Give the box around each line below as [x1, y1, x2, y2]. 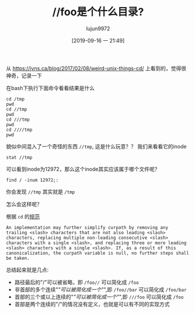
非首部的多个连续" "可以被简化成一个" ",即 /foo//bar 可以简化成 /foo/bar [14, 286, 187, 293]
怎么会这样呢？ [6, 200, 42, 207]
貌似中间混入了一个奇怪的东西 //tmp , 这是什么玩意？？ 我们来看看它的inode [6, 142, 187, 149]
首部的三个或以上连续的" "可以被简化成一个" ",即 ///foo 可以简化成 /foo [14, 293, 184, 300]
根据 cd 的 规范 [6, 213, 40, 220]
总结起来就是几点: [6, 266, 49, 273]
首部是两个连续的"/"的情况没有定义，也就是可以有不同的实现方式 [14, 300, 170, 307]
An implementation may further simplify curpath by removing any [6, 224, 168, 231]
